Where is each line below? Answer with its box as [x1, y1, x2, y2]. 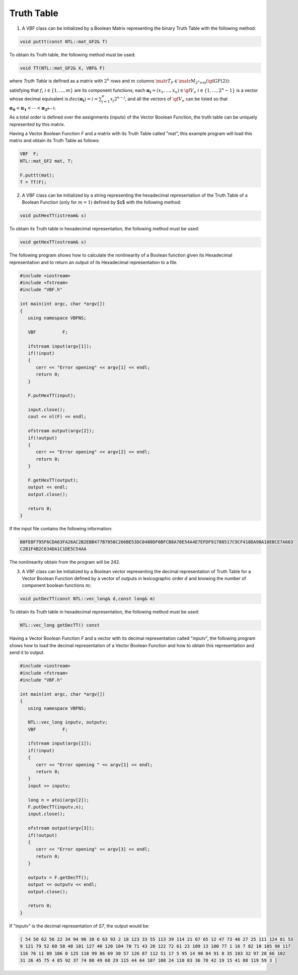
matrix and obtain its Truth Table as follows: [9, 138, 100, 144]
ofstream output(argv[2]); [28, 428, 95, 434]
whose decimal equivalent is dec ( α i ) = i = [9, 96, 98, 103]
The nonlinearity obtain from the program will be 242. [9, 559, 120, 565]
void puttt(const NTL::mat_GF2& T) [20, 38, 108, 44]
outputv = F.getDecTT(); [28, 875, 89, 880]
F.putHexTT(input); [28, 393, 76, 398]
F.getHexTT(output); [28, 477, 79, 483]
